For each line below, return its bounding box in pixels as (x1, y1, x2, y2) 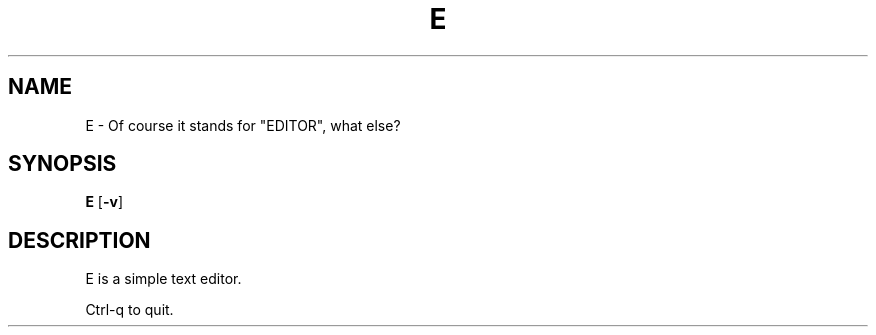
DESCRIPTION (8, 227, 151, 253)
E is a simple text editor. (85, 270, 242, 288)
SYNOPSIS (8, 151, 117, 177)
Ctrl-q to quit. (85, 301, 174, 319)
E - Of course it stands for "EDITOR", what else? (85, 116, 401, 134)
